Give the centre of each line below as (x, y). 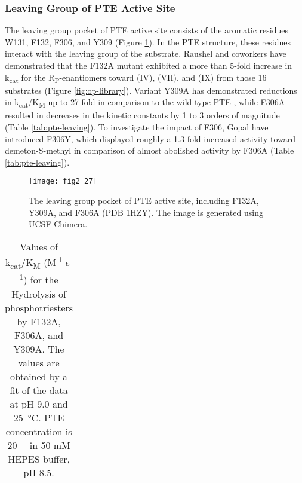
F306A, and (39, 335)
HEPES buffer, (39, 458)
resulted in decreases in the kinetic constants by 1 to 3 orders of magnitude (142, 115)
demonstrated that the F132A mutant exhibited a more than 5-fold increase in (149, 65)
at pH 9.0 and (39, 403)
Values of (39, 246)
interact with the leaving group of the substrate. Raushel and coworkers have (146, 54)
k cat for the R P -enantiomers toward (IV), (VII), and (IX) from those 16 (136, 78)
